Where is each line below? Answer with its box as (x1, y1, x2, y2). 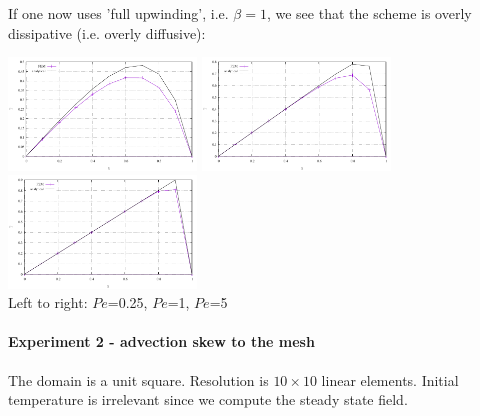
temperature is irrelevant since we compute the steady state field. (8, 389, 408, 410)
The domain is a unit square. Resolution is (8, 369, 269, 390)
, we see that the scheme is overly (266, 3, 472, 23)
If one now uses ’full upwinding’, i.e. (8, 3, 229, 23)
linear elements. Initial (321, 369, 459, 390)
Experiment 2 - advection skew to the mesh (8, 331, 315, 352)
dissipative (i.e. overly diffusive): (8, 22, 206, 43)
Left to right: (8, 292, 88, 313)
